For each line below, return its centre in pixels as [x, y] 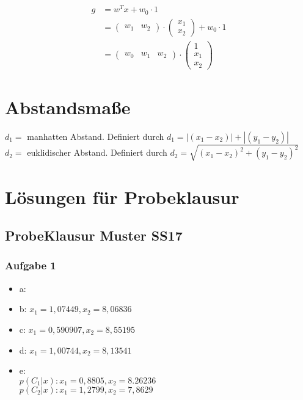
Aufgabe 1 [31, 265]
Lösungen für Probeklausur [122, 196]
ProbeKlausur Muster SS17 [94, 235]
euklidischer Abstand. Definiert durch [97, 152]
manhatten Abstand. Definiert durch [96, 136]
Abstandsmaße [68, 107]
